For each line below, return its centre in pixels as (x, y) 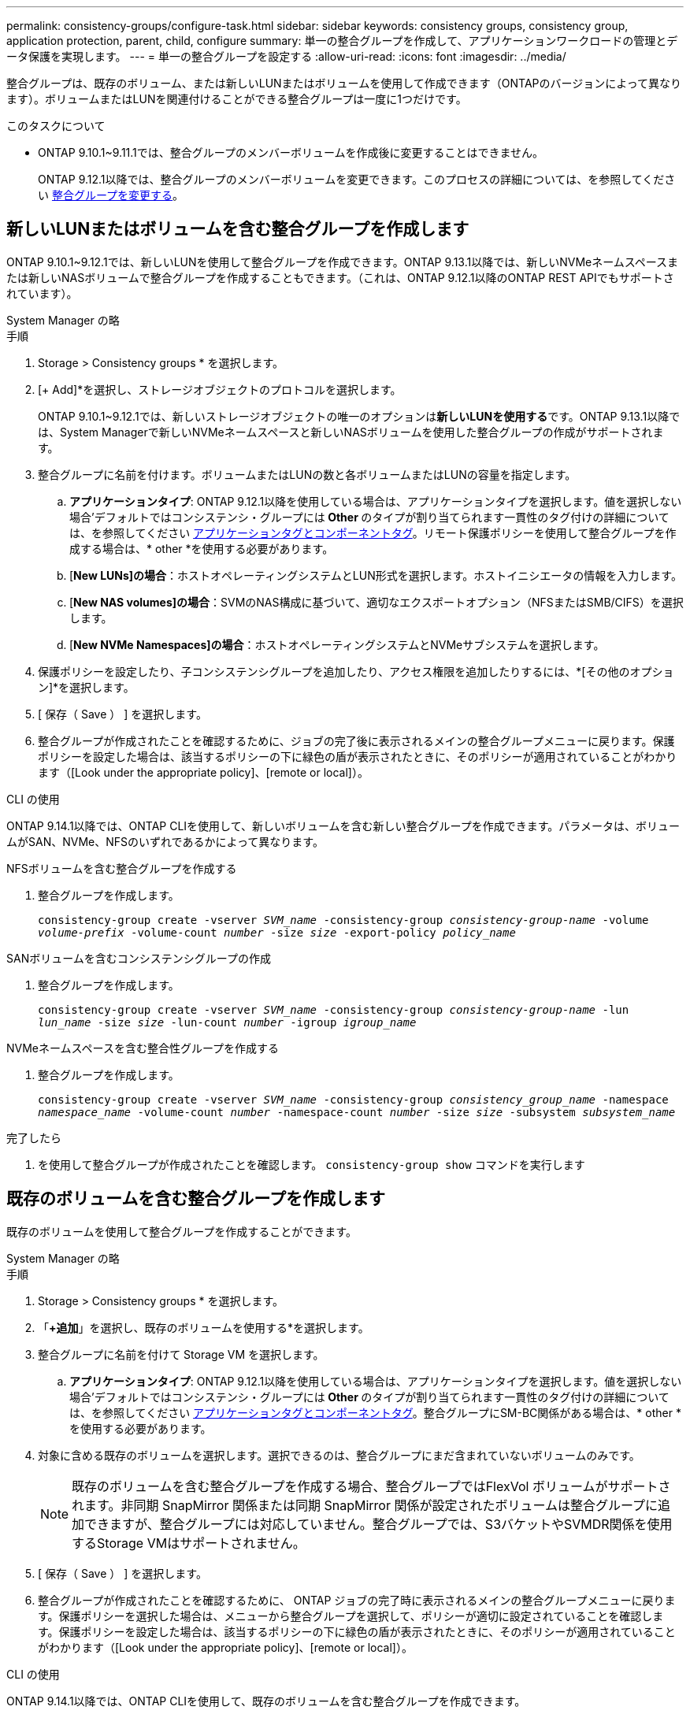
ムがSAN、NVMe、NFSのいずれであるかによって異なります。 (165, 841)
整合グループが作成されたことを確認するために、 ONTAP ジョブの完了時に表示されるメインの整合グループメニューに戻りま (357, 1600)
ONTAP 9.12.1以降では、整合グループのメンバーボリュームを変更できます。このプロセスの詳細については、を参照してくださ (357, 179)
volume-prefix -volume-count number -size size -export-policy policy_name (277, 932)
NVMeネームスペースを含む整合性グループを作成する (143, 1048)
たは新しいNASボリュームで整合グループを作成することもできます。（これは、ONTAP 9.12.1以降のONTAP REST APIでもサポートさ (340, 277)
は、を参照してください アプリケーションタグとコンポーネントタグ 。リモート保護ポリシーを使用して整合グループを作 (373, 532)
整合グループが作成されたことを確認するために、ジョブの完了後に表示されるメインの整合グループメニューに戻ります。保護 (356, 740)
